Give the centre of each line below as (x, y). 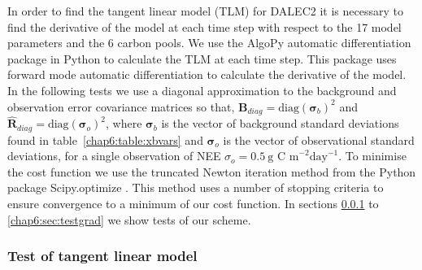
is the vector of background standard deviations (280, 123)
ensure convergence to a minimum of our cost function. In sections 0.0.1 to (193, 204)
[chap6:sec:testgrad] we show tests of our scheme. (129, 219)
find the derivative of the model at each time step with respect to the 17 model (204, 26)
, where (124, 123)
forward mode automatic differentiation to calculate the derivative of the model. (207, 74)
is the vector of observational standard (319, 139)
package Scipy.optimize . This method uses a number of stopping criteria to (196, 187)
